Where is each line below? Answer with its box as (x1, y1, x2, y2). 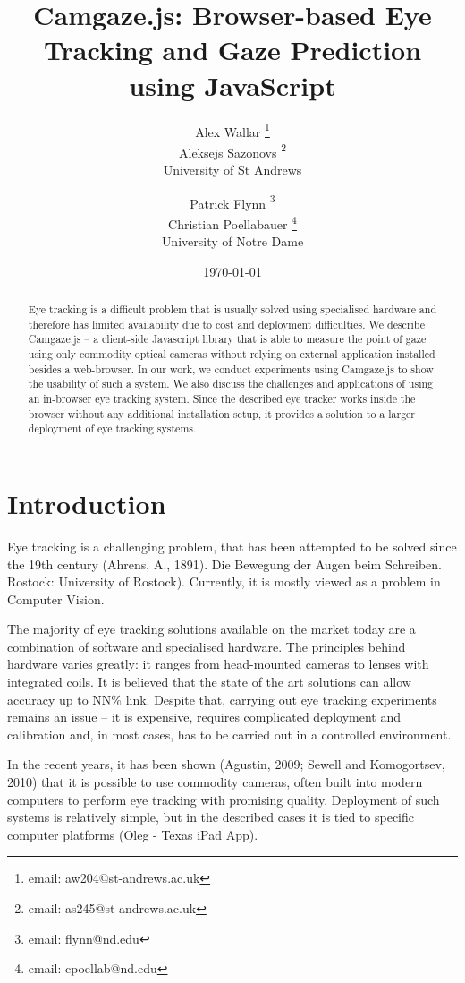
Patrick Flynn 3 (190, 191, 275, 212)
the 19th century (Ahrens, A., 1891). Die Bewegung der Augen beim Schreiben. (7, 554, 442, 573)
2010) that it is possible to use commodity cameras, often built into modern (7, 773, 423, 791)
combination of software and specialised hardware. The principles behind (7, 637, 406, 655)
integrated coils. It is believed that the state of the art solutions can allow (7, 672, 411, 691)
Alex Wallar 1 (195, 119, 270, 141)
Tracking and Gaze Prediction (43, 31, 422, 68)
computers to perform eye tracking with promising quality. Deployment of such (7, 790, 440, 808)
